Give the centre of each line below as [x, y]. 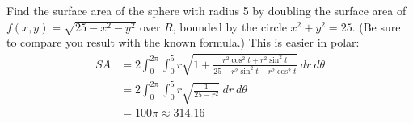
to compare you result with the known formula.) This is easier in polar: [183, 42]
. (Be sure [376, 26]
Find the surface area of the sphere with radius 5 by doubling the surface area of [206, 10]
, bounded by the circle [230, 26]
